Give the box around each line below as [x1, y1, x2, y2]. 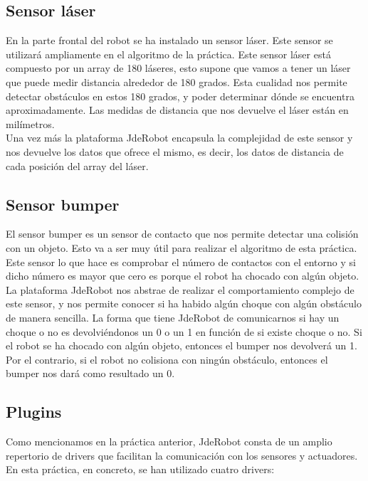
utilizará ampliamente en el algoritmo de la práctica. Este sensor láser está [6, 46, 331, 61]
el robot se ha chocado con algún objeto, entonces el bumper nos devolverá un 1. [6, 338, 357, 353]
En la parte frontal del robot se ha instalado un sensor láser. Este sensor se [6, 33, 333, 48]
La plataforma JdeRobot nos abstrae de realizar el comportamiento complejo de [6, 282, 354, 297]
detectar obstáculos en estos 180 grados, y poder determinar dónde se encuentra [6, 88, 354, 103]
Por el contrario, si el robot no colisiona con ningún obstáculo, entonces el [6, 351, 328, 366]
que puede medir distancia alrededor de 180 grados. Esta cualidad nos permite [6, 74, 347, 89]
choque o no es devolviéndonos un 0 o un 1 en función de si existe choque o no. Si [6, 324, 362, 339]
